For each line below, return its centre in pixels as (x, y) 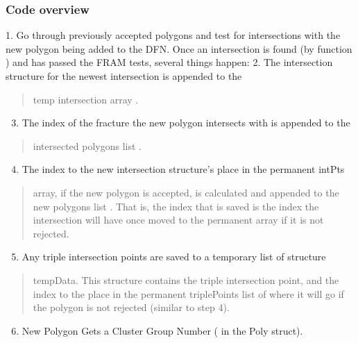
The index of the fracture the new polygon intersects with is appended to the (186, 123)
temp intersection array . (86, 99)
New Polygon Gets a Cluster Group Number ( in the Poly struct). (162, 330)
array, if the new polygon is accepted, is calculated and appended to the (186, 192)
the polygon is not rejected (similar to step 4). (131, 307)
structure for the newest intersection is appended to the (124, 76)
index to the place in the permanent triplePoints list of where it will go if (188, 293)
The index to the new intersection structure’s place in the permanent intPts (183, 169)
